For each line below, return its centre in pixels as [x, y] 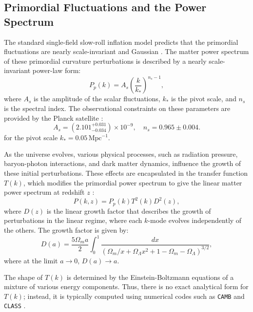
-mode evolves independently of [195, 220]
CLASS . [15, 305]
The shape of [23, 277]
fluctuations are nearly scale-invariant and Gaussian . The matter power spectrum [126, 51]
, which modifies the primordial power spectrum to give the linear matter [133, 182]
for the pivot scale [31, 138]
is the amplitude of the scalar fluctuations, [97, 99]
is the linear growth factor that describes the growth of [129, 211]
